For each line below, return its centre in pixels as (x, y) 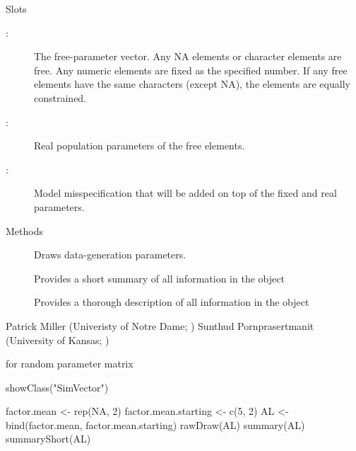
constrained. (60, 97)
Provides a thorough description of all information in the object (172, 302)
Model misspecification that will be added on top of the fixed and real (185, 193)
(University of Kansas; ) (58, 339)
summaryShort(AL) (48, 439)
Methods (24, 230)
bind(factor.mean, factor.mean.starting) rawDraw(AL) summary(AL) (155, 424)
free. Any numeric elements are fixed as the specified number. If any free (191, 70)
